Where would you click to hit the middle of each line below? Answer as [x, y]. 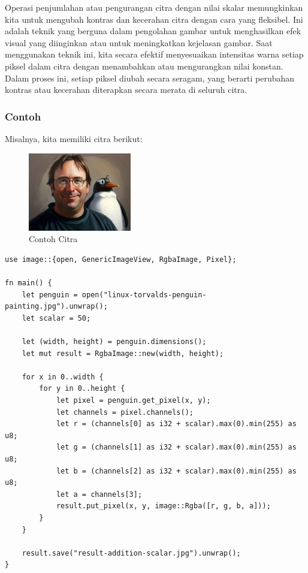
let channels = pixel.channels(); [125, 412]
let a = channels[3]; [99, 494]
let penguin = [50, 295]
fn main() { [28, 283]
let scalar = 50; [56, 318]
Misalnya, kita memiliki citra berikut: [74, 138]
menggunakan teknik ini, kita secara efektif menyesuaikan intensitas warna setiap [154, 54]
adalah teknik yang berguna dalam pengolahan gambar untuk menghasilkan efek [153, 31]
